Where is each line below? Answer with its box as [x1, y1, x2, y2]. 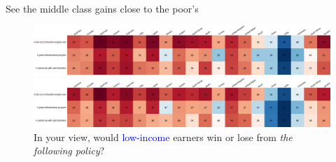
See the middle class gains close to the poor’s [6, 1, 199, 15]
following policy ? [34, 143, 105, 158]
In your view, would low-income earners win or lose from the [34, 129, 293, 144]
